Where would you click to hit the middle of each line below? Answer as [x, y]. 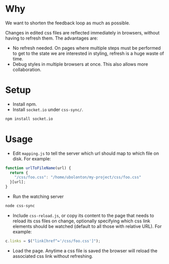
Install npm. [25, 104]
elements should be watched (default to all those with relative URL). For [87, 226]
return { [19, 173]
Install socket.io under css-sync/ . [48, 109]
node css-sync [20, 206]
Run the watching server [38, 196]
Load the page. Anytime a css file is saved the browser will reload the [85, 251]
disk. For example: [32, 158]
